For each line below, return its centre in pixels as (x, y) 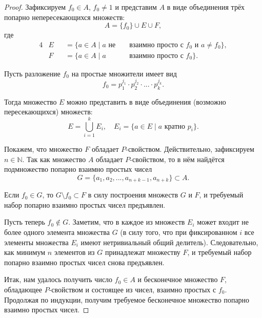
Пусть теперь (25, 222)
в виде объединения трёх (206, 7)
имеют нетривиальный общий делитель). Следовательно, (169, 242)
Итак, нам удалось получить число (58, 279)
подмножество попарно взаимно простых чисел (78, 169)
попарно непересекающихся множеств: (65, 17)
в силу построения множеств (133, 195)
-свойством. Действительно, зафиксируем (190, 148)
